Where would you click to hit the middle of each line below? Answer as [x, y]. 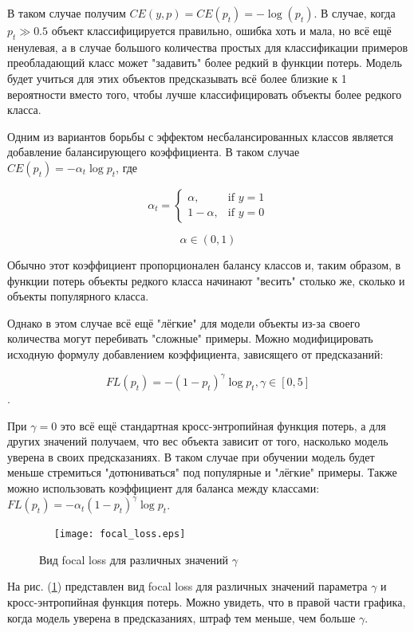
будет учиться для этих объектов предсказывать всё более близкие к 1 [177, 78]
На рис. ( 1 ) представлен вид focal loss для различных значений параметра [187, 586]
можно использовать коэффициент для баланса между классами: [164, 487]
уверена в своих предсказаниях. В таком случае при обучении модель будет [191, 456]
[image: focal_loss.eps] [120, 534]
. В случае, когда [355, 13]
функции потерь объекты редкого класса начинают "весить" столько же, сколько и [206, 280]
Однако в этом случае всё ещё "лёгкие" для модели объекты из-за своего [184, 322]
